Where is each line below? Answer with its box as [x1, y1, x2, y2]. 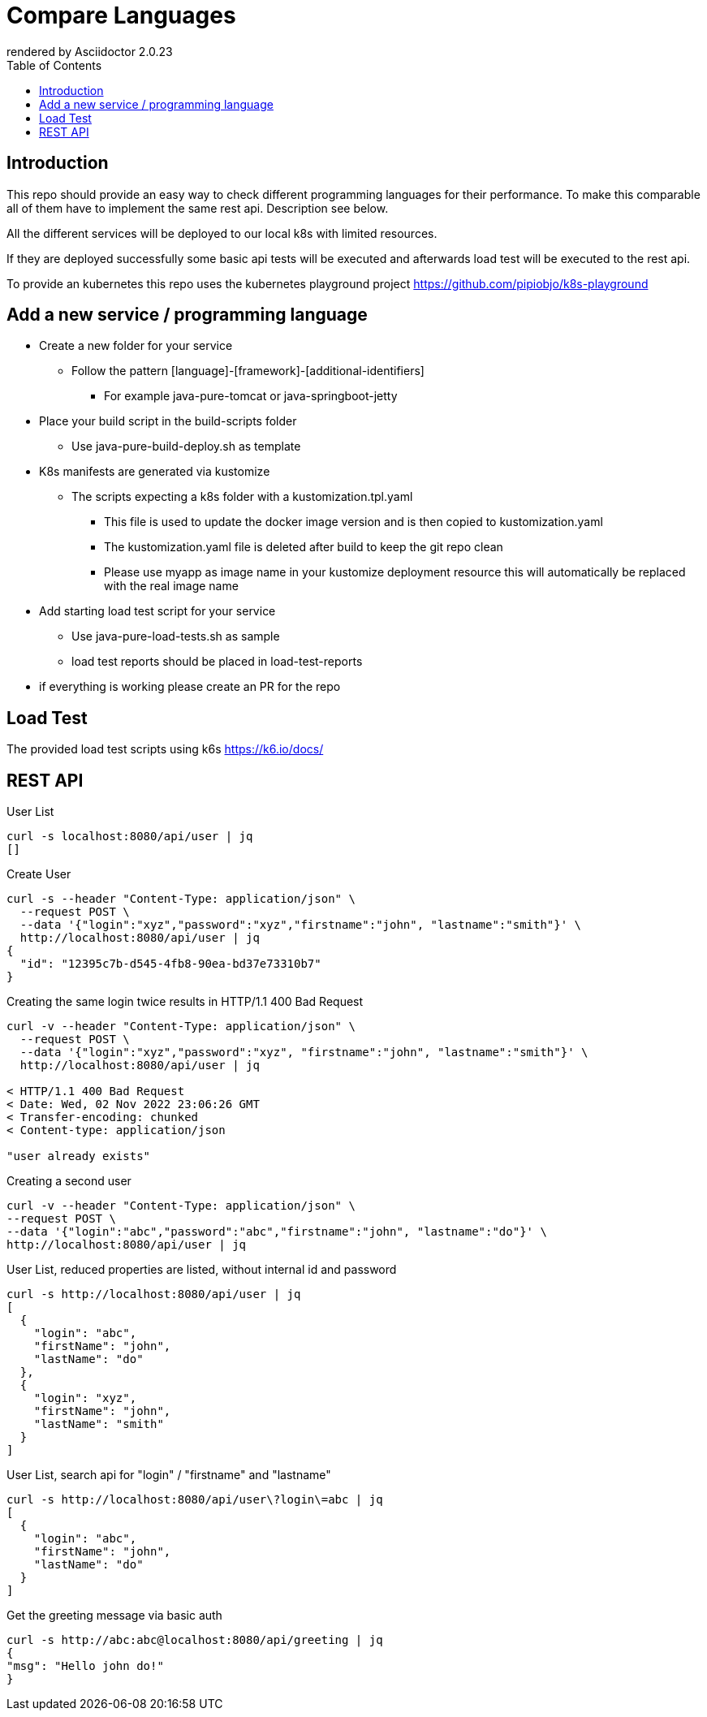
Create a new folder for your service [39, 339, 233, 353]
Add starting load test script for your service [39, 604, 276, 619]
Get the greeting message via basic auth [6, 1608, 222, 1623]
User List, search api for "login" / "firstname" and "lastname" [6, 1468, 331, 1482]
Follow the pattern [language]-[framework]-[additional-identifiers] [71, 364, 425, 378]
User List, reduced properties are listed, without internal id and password [6, 1262, 397, 1277]
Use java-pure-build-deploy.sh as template [71, 439, 301, 454]
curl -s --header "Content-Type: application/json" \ [6, 892, 356, 906]
